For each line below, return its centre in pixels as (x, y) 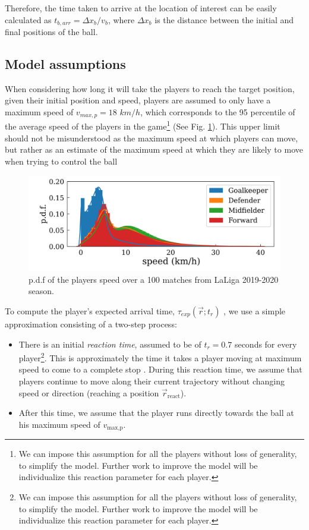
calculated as (28, 19)
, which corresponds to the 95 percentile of (218, 112)
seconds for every (266, 344)
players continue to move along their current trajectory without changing (152, 381)
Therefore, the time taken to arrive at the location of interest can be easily (141, 8)
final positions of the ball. (51, 32)
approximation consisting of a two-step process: (91, 324)
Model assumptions (65, 64)
